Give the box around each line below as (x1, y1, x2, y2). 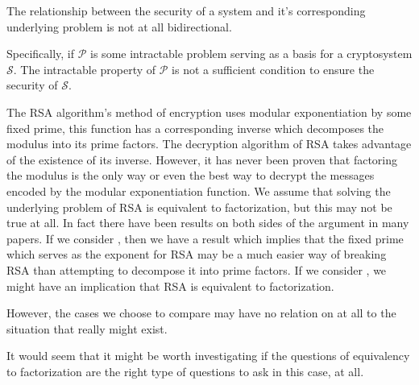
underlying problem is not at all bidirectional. (6, 18, 232, 35)
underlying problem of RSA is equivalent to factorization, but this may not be (6, 198, 392, 215)
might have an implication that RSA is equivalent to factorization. (6, 277, 334, 294)
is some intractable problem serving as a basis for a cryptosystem (90, 45, 413, 62)
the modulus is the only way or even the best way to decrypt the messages (6, 167, 375, 184)
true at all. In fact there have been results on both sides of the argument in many (6, 214, 409, 231)
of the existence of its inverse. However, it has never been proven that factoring (6, 151, 398, 168)
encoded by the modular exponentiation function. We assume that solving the (6, 182, 391, 199)
